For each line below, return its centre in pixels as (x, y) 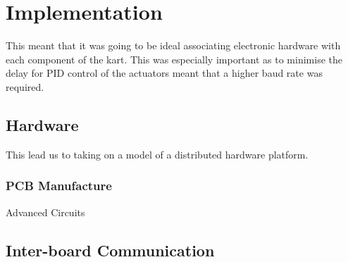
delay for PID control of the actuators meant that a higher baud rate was (164, 73)
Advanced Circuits (45, 212)
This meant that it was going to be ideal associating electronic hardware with (173, 45)
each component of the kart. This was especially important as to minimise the (174, 59)
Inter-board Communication (110, 250)
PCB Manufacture (59, 186)
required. (25, 86)
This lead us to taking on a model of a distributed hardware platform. (157, 154)
